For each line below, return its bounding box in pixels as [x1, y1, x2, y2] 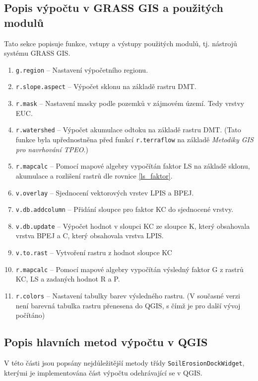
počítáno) [15, 310, 45, 320]
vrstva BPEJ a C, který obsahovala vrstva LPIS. [15, 230, 164, 241]
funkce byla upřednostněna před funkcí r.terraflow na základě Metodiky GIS [15, 134, 254, 144]
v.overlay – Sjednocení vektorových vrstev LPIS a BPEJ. [15, 187, 194, 197]
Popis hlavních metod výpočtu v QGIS [4, 334, 208, 350]
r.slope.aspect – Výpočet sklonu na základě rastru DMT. [15, 81, 196, 92]
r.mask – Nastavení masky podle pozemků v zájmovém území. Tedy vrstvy [15, 98, 245, 108]
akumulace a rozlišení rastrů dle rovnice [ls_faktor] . [15, 170, 173, 181]
